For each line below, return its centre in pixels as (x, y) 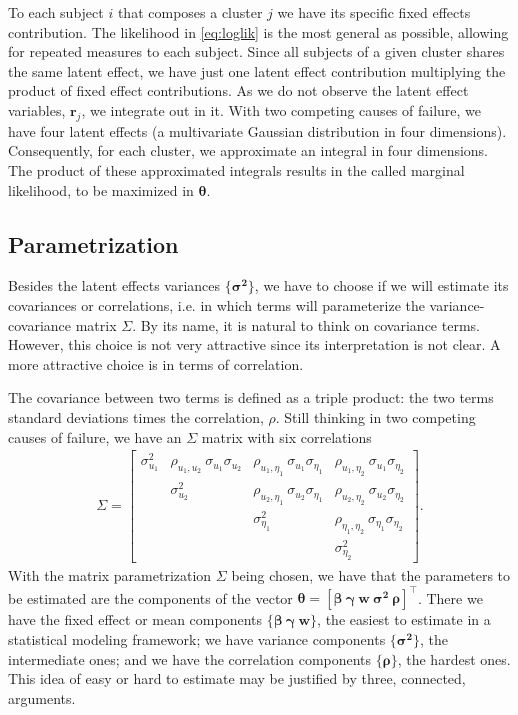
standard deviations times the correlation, (136, 416)
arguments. (42, 697)
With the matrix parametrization (110, 575)
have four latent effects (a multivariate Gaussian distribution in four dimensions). (257, 130)
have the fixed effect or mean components (135, 619)
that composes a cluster (190, 12)
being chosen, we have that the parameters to (371, 575)
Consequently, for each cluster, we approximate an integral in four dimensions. (248, 150)
